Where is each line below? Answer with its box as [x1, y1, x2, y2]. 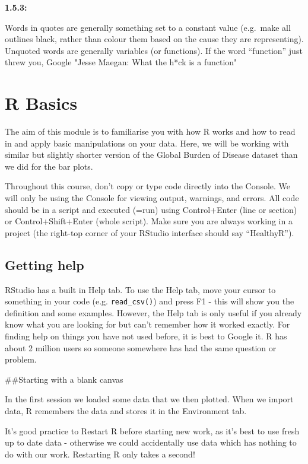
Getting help [5, 255, 84, 274]
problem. [5, 353, 37, 366]
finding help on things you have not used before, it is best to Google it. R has [5, 330, 287, 342]
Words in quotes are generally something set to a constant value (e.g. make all [5, 21, 291, 33]
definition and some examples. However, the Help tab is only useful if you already [5, 306, 302, 319]
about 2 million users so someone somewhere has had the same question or [5, 341, 277, 354]
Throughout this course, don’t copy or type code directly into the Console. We [5, 180, 291, 192]
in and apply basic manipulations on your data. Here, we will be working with [5, 136, 289, 149]
